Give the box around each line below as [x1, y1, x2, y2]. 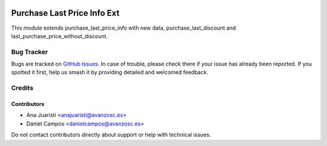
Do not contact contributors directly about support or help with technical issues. [11, 131, 211, 139]
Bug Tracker [11, 47, 48, 56]
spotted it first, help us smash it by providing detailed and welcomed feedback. [11, 68, 208, 76]
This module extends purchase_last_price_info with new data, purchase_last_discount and [11, 24, 236, 32]
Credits [11, 84, 33, 92]
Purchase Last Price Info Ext [11, 8, 120, 18]
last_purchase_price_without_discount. [11, 32, 108, 39]
